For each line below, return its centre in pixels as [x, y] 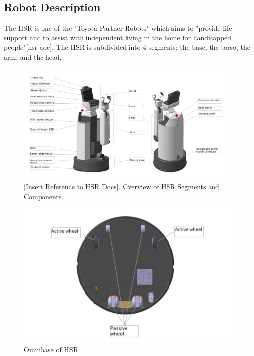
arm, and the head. [33, 56]
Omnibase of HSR [51, 349]
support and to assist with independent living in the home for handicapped [118, 37]
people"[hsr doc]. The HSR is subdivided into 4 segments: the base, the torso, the [127, 47]
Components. [44, 196]
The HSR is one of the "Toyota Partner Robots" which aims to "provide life [118, 28]
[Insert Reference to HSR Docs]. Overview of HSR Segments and [122, 186]
